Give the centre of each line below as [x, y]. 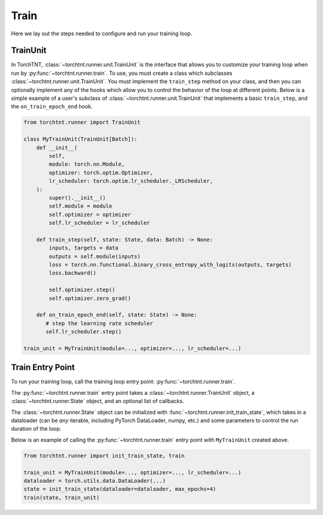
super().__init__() [77, 198]
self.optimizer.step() [82, 290]
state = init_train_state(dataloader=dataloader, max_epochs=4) [120, 489]
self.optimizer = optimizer [90, 214]
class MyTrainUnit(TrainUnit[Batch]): [80, 139]
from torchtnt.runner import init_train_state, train [104, 455]
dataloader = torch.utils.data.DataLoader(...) [95, 481]
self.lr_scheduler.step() [84, 332]
